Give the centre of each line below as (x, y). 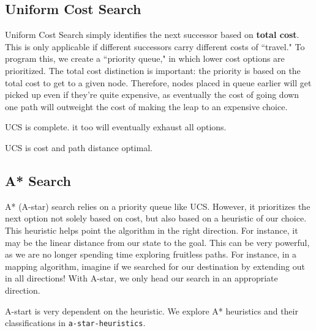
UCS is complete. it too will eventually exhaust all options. (116, 127)
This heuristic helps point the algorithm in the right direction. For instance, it (152, 230)
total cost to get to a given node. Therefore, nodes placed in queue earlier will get (158, 82)
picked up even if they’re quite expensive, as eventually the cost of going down (152, 95)
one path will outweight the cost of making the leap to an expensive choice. (146, 106)
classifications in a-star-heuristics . (75, 323)
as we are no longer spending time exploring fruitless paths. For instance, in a (151, 254)
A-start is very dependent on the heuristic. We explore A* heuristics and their (152, 311)
